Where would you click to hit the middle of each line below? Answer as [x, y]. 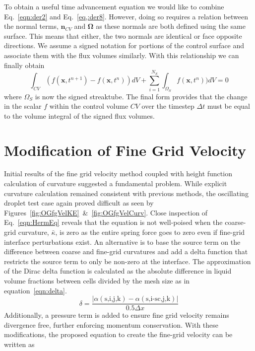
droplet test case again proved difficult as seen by [79, 203]
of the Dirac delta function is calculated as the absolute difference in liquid [118, 271]
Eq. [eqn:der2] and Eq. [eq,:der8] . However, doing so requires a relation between [126, 16]
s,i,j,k [113, 299]
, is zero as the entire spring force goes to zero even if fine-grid [150, 232]
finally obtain [24, 65]
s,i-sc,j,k [158, 299]
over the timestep [168, 106]
